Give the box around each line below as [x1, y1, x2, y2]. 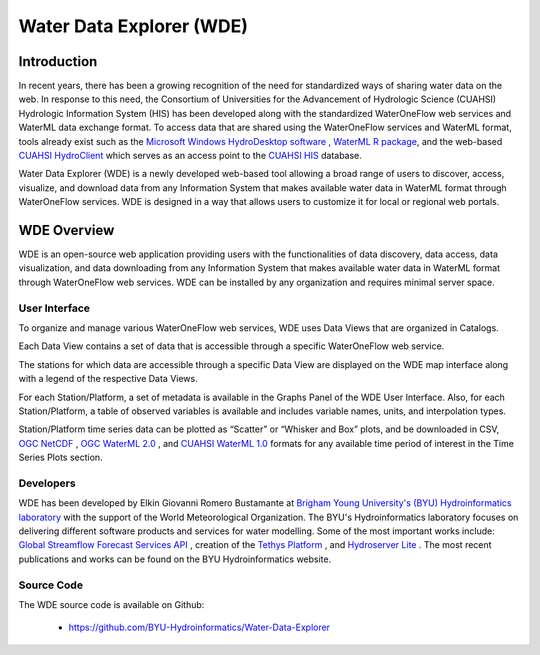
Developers [18, 476, 76, 490]
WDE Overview [18, 222, 115, 239]
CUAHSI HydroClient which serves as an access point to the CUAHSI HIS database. [18, 150, 362, 162]
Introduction [18, 53, 98, 70]
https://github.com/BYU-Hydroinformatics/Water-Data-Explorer [68, 621, 330, 634]
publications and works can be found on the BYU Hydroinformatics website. [18, 553, 332, 565]
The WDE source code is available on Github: [18, 598, 205, 610]
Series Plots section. [18, 451, 104, 464]
